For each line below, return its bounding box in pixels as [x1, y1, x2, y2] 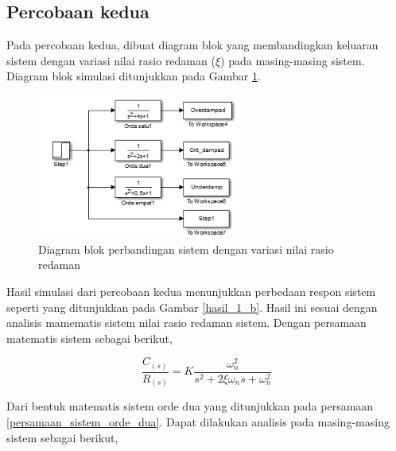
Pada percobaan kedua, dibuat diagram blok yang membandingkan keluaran [6, 37, 379, 53]
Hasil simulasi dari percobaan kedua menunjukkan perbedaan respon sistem [6, 282, 376, 299]
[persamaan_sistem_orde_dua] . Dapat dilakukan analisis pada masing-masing [6, 413, 390, 430]
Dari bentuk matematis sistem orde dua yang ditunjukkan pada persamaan [6, 398, 374, 414]
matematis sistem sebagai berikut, [6, 329, 173, 346]
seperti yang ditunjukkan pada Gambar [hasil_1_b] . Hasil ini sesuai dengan [6, 298, 378, 315]
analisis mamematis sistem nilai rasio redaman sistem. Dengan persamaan [6, 314, 367, 331]
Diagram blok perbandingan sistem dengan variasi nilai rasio [38, 240, 334, 257]
